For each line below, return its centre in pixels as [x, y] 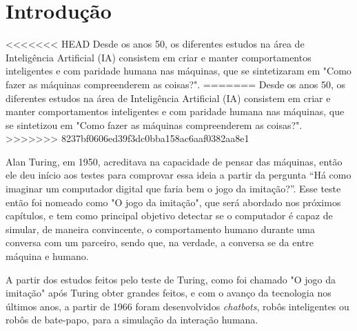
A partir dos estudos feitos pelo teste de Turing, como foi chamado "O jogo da [171, 279]
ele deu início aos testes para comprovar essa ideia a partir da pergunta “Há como [178, 175]
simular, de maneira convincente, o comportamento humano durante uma [161, 229]
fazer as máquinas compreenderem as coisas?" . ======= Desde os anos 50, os [176, 84]
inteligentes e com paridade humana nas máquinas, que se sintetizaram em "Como [178, 71]
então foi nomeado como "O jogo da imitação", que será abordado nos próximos [173, 202]
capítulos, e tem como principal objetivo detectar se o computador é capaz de [169, 215]
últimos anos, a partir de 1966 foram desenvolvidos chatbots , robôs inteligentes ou [177, 306]
